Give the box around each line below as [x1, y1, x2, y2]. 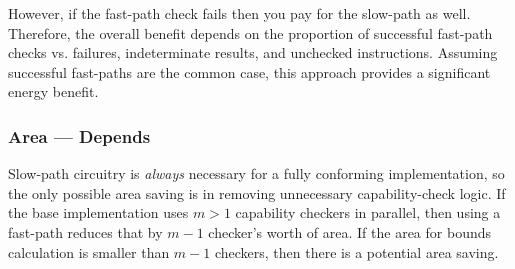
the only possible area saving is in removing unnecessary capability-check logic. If [8, 182, 506, 203]
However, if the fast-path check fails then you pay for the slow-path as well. [8, 3, 471, 23]
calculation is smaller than [8, 241, 170, 262]
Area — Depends [8, 123, 151, 148]
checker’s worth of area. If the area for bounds [208, 221, 492, 242]
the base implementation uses [8, 202, 189, 223]
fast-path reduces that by [8, 221, 163, 242]
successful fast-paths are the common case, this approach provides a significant [8, 61, 491, 82]
